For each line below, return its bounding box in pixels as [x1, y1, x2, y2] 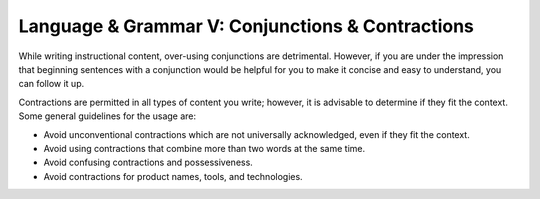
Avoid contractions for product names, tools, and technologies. [43, 170, 304, 182]
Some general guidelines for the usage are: [18, 110, 197, 122]
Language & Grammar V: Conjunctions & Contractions [18, 15, 475, 37]
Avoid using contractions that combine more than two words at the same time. [43, 142, 365, 154]
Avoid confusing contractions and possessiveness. [43, 156, 254, 169]
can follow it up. [18, 78, 85, 90]
